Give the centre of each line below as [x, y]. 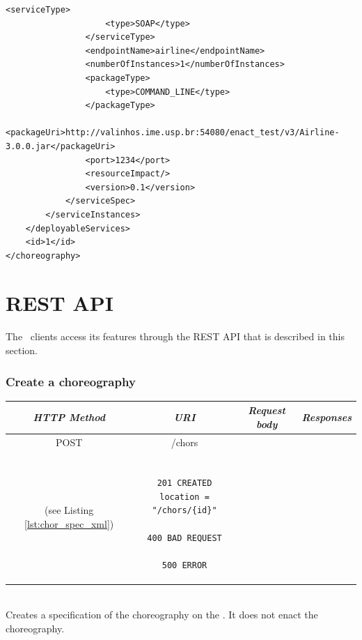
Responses [326, 417]
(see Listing [69, 510]
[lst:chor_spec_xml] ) [69, 523]
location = [184, 497]
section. [22, 350]
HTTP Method [69, 417]
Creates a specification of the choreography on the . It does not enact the [162, 615]
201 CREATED [184, 483]
